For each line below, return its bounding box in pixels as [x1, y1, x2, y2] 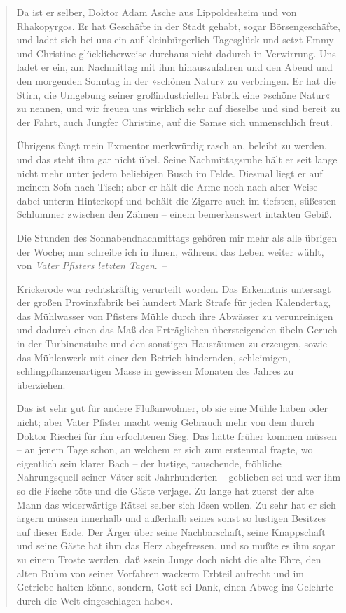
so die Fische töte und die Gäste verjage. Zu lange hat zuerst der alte [16, 483, 314, 497]
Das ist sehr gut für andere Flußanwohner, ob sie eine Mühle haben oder [16, 401, 328, 415]
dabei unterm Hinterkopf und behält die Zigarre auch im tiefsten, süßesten [16, 193, 336, 207]
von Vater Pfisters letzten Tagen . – [16, 258, 167, 273]
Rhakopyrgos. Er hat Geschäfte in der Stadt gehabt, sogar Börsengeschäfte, [16, 18, 340, 33]
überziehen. [16, 377, 66, 392]
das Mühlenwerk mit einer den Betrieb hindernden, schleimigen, [16, 350, 291, 364]
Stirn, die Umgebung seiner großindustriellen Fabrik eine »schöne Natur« [16, 87, 331, 102]
